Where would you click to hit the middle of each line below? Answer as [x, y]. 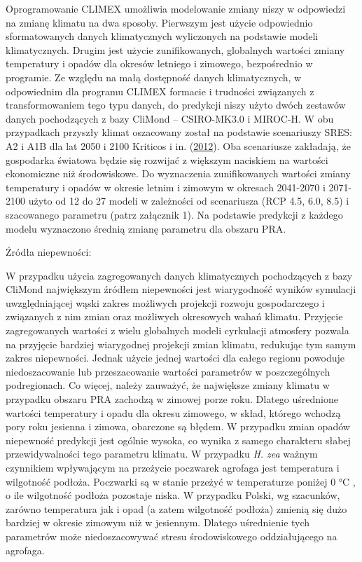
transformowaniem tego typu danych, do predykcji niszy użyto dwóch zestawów [176, 105]
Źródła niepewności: [49, 252]
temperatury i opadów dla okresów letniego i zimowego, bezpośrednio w [159, 63]
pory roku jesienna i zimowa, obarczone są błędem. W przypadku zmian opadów [178, 426]
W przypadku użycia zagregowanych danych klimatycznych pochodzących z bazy [179, 275]
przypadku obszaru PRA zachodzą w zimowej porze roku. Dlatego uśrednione [172, 399]
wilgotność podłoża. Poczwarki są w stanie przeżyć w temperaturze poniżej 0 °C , [181, 481]
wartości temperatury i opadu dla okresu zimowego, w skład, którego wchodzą [173, 412]
